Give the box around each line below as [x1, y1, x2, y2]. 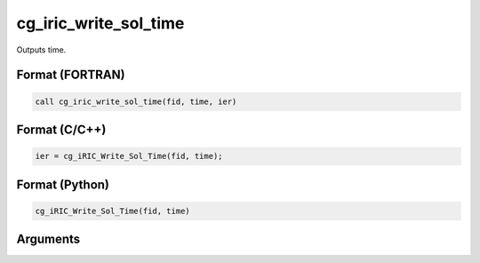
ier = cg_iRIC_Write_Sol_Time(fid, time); [35, 151, 223, 162]
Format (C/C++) [16, 122, 107, 137]
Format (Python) [16, 177, 110, 192]
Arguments [16, 232, 81, 247]
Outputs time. [16, 44, 67, 55]
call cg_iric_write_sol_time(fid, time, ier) [35, 96, 237, 107]
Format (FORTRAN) [16, 68, 125, 83]
